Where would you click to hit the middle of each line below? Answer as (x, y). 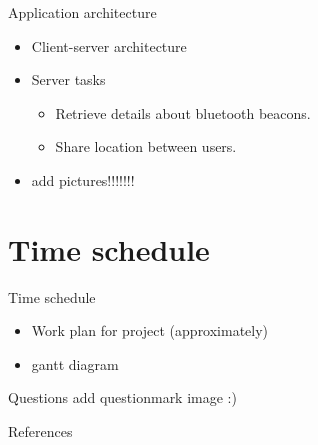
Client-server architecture (109, 45)
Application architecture (82, 12)
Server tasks (68, 79)
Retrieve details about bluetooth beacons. (183, 112)
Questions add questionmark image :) (122, 397)
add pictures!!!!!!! (83, 179)
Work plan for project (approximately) (150, 330)
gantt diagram (75, 363)
